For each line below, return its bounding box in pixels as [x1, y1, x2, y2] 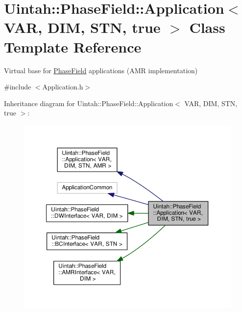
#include [4, 82, 31, 92]
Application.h [42, 82, 83, 92]
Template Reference [4, 36, 142, 57]
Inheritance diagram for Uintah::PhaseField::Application [4, 98, 173, 108]
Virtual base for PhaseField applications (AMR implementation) [4, 65, 198, 75]
